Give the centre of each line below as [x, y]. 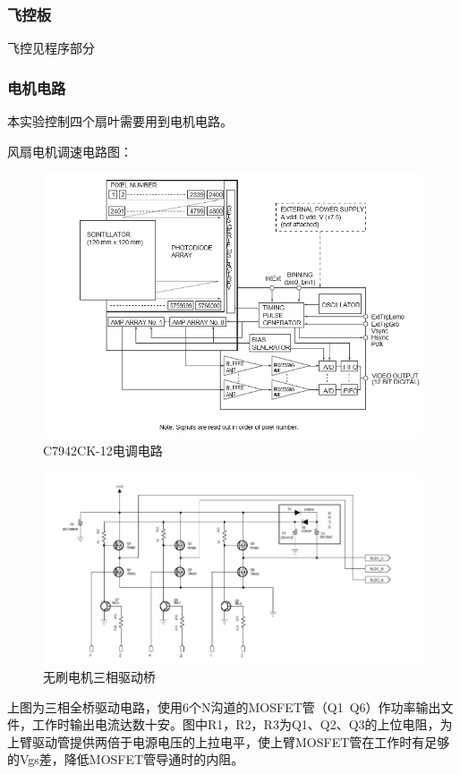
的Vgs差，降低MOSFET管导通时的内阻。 [126, 759]
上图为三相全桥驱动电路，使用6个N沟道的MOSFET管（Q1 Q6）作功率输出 [224, 706]
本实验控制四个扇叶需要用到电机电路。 [120, 121]
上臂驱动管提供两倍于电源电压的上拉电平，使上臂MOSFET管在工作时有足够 [229, 741]
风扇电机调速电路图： [70, 151]
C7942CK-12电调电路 [103, 451]
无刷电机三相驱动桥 [99, 677]
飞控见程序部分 [51, 48]
